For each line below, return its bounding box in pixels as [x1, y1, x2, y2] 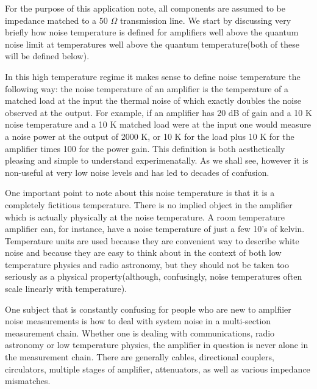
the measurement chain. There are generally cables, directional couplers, [5, 351, 274, 363]
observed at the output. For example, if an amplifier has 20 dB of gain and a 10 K [5, 106, 312, 118]
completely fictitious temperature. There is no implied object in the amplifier [5, 198, 293, 211]
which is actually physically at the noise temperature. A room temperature [5, 210, 285, 223]
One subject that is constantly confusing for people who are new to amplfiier [5, 302, 291, 315]
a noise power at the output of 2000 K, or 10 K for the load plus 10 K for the [5, 129, 294, 142]
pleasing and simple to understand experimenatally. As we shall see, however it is [5, 154, 308, 167]
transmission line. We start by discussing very [119, 13, 291, 26]
